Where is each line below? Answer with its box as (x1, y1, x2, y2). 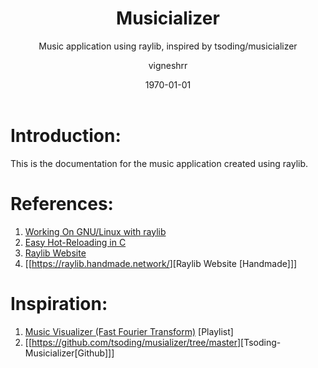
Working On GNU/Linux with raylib (24, 225, 167, 237)
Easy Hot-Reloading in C (24, 236, 127, 248)
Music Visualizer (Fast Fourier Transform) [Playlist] (24, 325, 234, 337)
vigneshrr (148, 59, 188, 71)
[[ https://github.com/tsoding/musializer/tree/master (24, 336, 238, 348)
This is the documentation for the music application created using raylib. (10, 157, 309, 169)
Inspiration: (10, 292, 108, 315)
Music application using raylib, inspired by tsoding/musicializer (38, 40, 298, 52)
